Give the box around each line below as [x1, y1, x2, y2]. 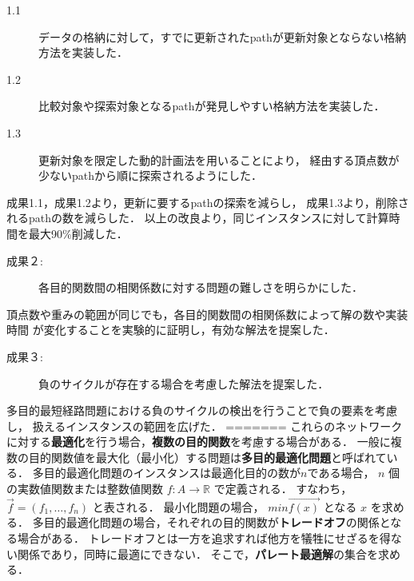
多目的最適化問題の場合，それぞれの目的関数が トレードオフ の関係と [32, 514, 391, 531]
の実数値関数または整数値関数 [6, 480, 163, 497]
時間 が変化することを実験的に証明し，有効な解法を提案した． [6, 321, 335, 338]
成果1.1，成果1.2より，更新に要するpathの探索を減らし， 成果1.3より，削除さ [6, 193, 409, 210]
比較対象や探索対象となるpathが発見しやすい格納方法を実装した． [38, 97, 385, 114]
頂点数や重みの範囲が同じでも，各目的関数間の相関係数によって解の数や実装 [6, 305, 408, 322]
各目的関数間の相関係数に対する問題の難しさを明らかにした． [38, 279, 363, 296]
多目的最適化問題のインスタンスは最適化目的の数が [32, 464, 301, 481]
